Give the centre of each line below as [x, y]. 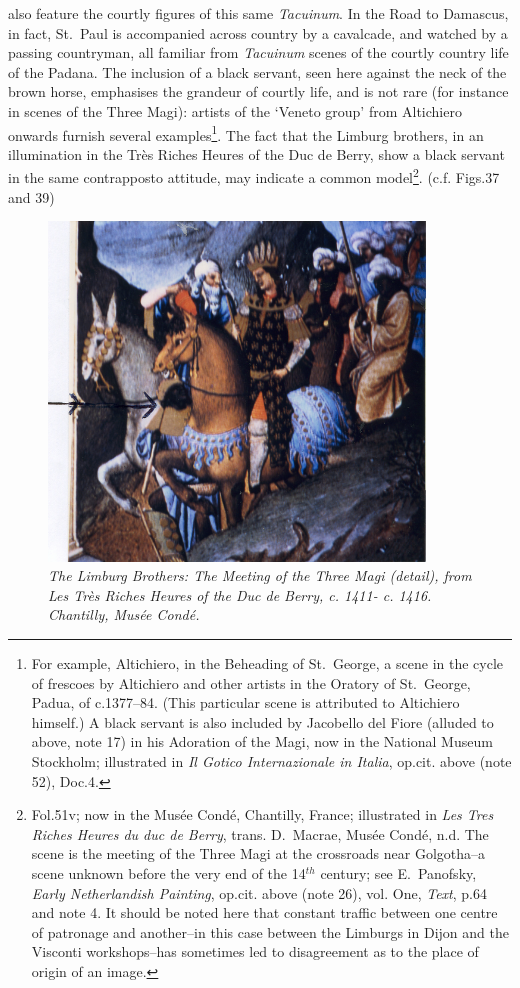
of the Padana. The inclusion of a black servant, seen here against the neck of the [257, 71]
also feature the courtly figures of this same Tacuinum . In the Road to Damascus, [258, 13]
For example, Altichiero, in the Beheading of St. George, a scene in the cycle [267, 663]
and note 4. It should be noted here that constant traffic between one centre [264, 912]
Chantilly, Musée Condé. [124, 614]
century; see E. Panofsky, [398, 873]
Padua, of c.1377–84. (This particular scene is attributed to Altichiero [245, 702]
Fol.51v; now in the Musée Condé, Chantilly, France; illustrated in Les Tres [262, 814]
